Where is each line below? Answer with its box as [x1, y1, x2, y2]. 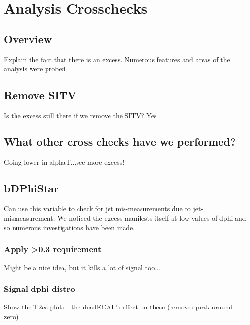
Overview [4, 31, 52, 46]
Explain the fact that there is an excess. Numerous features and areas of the [4, 54, 230, 64]
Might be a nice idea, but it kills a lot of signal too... [4, 262, 160, 272]
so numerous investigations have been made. [4, 222, 135, 232]
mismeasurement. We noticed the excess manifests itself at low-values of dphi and [4, 213, 246, 223]
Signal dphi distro [4, 283, 75, 295]
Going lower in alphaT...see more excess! [4, 156, 125, 167]
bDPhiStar [4, 180, 59, 195]
